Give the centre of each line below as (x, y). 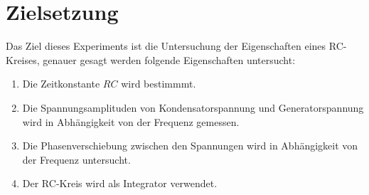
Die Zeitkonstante (61, 84)
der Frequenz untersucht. (76, 159)
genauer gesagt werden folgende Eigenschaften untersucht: (169, 59)
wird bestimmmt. (159, 84)
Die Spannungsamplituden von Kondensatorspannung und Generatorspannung (193, 107)
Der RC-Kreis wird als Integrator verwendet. (120, 183)
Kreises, (23, 59)
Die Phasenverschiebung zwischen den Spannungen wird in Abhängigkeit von (190, 146)
